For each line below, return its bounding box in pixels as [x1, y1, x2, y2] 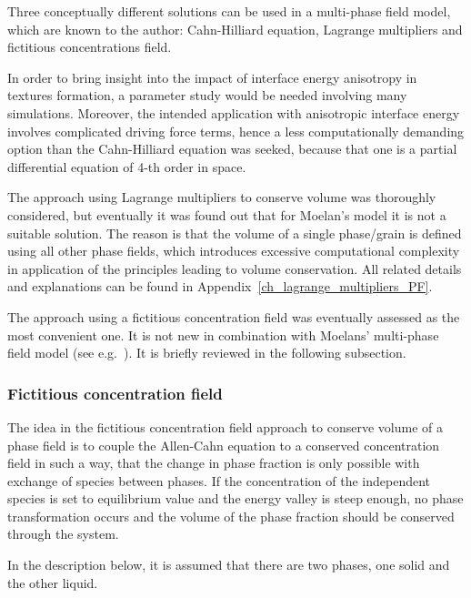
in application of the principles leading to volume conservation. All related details [7, 258, 462, 278]
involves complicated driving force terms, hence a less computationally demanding [7, 121, 465, 140]
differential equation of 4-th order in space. [7, 157, 246, 176]
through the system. [7, 524, 119, 543]
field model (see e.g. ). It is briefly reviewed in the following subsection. [7, 343, 406, 362]
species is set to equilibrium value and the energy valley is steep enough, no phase [7, 489, 464, 508]
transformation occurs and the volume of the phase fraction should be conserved [7, 506, 455, 525]
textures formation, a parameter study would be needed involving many [7, 86, 407, 105]
